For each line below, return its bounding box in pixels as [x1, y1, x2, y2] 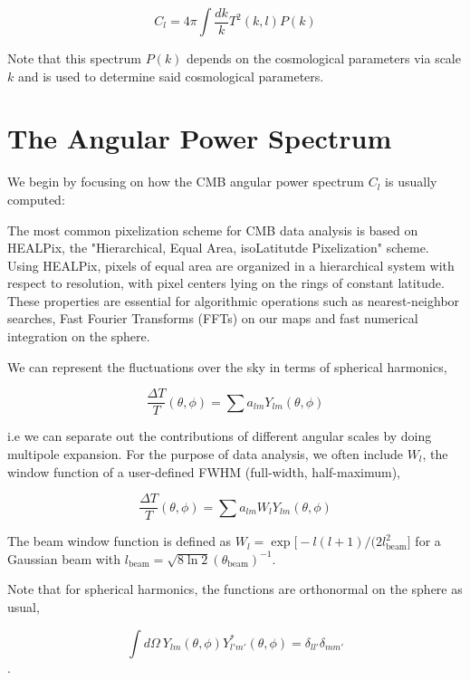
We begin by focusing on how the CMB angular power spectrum [7, 172, 365, 191]
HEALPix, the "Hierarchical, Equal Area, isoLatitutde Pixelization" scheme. [7, 238, 429, 257]
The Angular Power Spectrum [7, 120, 392, 157]
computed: [7, 189, 65, 208]
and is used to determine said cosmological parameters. [17, 66, 324, 85]
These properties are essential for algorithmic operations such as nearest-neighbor [7, 291, 460, 310]
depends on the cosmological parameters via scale [187, 49, 461, 67]
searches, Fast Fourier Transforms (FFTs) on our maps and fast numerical [7, 309, 418, 328]
